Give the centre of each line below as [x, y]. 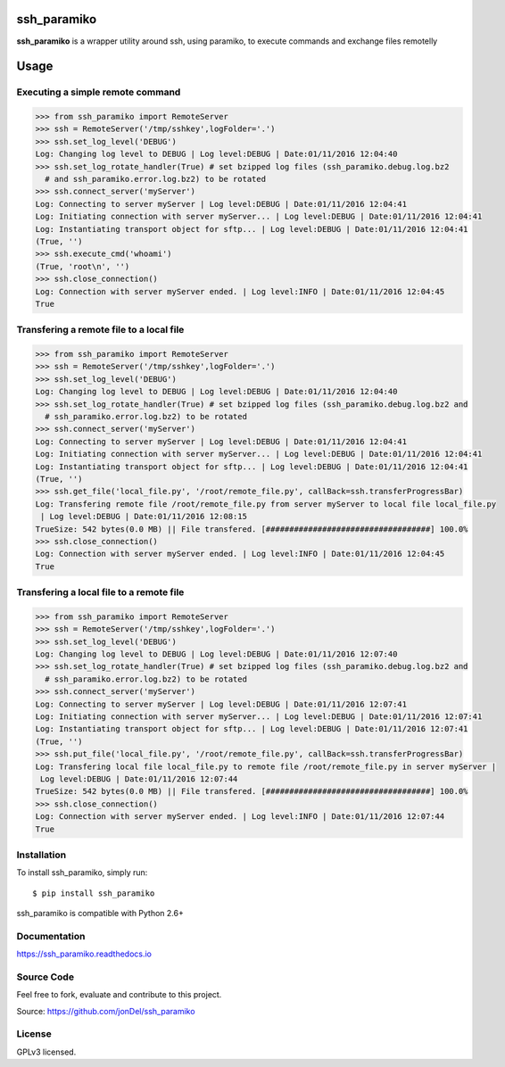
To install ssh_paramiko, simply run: [82, 873]
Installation [41, 855]
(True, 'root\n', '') [83, 266]
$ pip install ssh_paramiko [94, 893]
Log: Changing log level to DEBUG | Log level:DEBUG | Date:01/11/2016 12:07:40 [216, 654]
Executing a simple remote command [99, 92]
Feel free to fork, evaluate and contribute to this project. [119, 995]
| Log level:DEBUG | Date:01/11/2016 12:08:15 [144, 517]
